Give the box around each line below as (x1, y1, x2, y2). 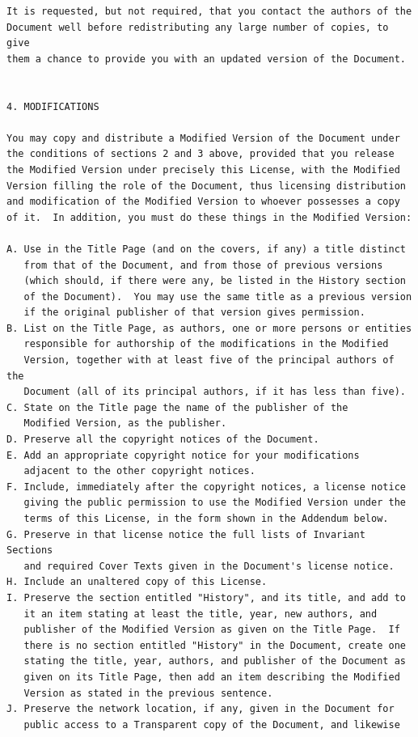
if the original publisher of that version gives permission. (23, 307, 365, 319)
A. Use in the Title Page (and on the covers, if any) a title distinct (6, 243, 406, 255)
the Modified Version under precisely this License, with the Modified (6, 163, 400, 176)
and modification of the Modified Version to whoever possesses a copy (6, 196, 400, 208)
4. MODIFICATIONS (6, 100, 99, 112)
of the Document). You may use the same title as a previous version (23, 290, 412, 303)
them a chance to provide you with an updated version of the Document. (6, 53, 406, 65)
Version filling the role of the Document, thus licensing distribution (6, 180, 406, 192)
